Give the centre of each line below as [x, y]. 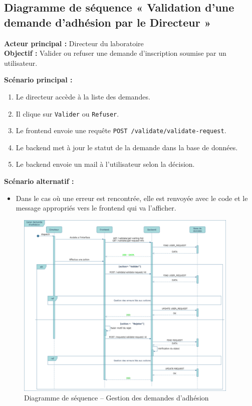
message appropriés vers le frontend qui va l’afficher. [96, 208]
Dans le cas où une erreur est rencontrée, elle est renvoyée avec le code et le [132, 198]
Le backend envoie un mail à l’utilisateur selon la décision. [105, 164]
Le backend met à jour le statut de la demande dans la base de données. [127, 147]
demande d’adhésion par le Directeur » [108, 22]
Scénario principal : [38, 80]
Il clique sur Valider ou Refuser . [67, 113]
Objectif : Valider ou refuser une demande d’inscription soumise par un [115, 53]
